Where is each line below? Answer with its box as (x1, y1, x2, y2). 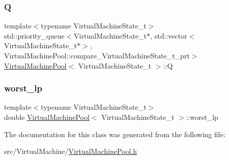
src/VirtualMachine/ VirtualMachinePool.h (4, 146, 137, 156)
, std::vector (150, 30, 187, 41)
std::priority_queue (4, 30, 65, 41)
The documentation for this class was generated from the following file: (4, 129, 225, 139)
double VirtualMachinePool (4, 112, 90, 122)
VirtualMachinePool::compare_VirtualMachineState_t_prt (4, 50, 190, 60)
